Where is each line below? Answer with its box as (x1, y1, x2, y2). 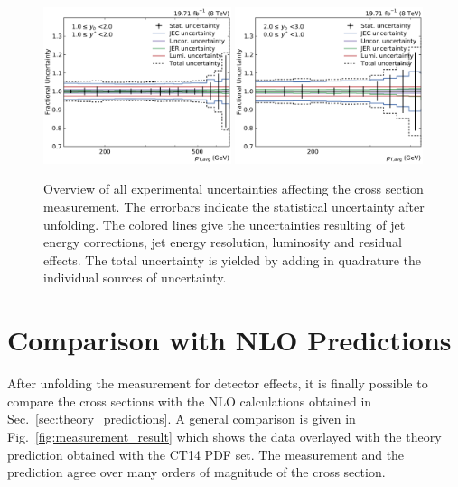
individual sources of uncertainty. (43, 268, 227, 287)
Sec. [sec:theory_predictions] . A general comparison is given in (7, 409, 356, 428)
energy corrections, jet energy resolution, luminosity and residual (43, 233, 402, 252)
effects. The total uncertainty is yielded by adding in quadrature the (43, 250, 421, 269)
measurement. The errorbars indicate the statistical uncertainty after (43, 197, 425, 216)
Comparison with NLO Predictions (7, 321, 452, 358)
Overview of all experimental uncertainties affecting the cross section (43, 179, 424, 198)
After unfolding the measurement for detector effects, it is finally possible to (7, 374, 428, 393)
